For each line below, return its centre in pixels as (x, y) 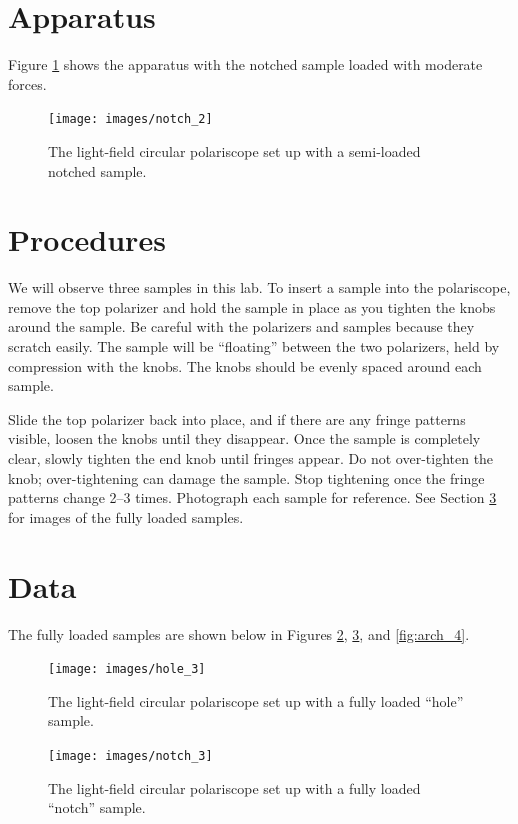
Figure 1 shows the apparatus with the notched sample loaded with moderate (245, 64)
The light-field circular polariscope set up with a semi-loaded (234, 150)
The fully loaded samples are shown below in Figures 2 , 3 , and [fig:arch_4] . (239, 633)
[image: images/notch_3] (130, 755)
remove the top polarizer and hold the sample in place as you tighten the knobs (252, 306)
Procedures (87, 239)
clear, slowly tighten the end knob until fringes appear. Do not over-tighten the (251, 458)
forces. (27, 83)
